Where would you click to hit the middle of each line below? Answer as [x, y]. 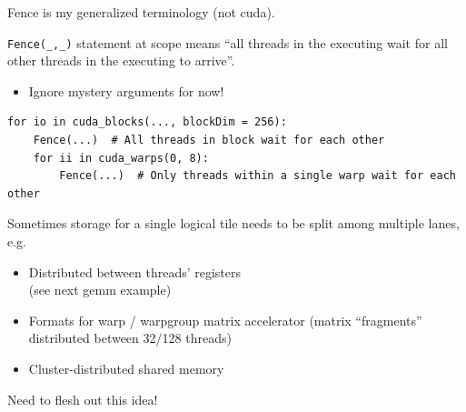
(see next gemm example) [100, 290]
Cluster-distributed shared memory [126, 368]
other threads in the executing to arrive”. [121, 60]
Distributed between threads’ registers [135, 271]
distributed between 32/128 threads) [130, 338]
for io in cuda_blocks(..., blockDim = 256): [147, 122]
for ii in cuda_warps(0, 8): [121, 158]
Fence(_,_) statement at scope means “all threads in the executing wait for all [228, 42]
